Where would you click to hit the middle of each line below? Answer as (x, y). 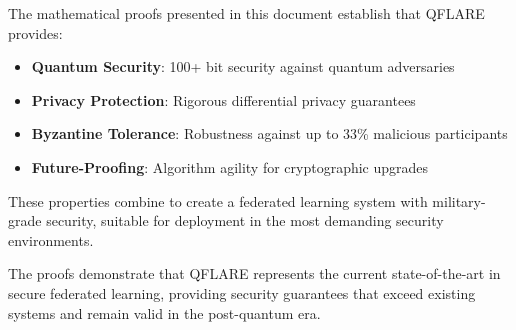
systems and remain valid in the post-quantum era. (164, 312)
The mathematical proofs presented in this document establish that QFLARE (246, 13)
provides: (35, 32)
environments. (51, 239)
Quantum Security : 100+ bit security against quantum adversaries (243, 66)
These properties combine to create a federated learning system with (218, 200)
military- (459, 200)
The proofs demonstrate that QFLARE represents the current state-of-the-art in (254, 273)
